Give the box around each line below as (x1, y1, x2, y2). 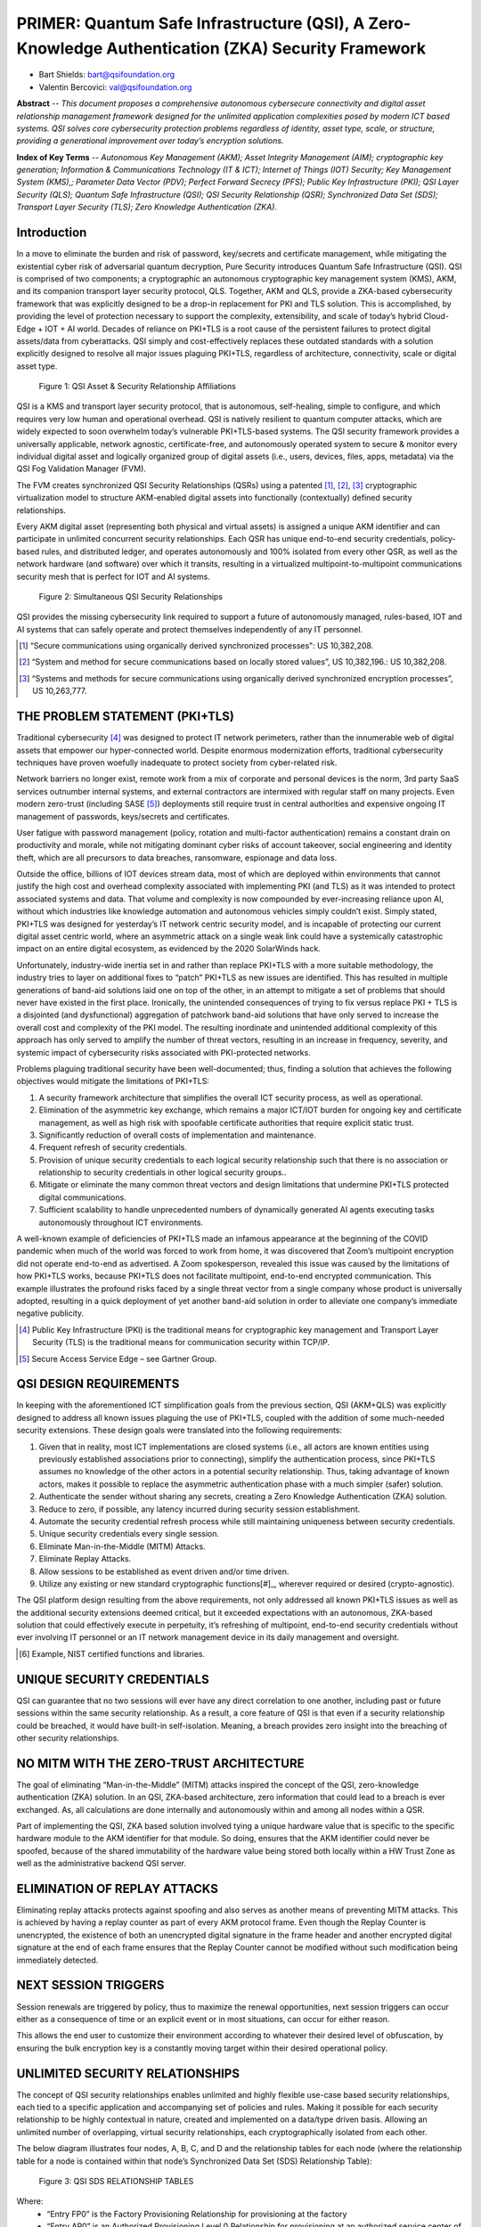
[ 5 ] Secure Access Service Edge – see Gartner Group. (19, 1353, 217, 1364)
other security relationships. (16, 1733, 120, 1743)
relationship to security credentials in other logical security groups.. (38, 1167, 287, 1178)
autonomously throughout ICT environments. (38, 1217, 204, 1228)
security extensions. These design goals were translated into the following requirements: (16, 1425, 343, 1436)
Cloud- (423, 311, 450, 322)
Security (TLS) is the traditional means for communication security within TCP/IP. (32, 1337, 330, 1348)
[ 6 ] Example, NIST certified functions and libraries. (19, 1648, 205, 1659)
